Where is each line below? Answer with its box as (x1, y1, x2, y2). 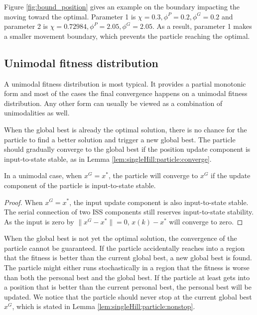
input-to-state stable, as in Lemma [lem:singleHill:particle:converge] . (4, 153, 212, 164)
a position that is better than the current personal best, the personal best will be (4, 282, 252, 292)
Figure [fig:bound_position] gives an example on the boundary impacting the (4, 1, 240, 11)
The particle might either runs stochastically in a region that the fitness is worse (4, 262, 250, 273)
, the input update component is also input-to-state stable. (69, 197, 249, 207)
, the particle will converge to (108, 170, 198, 181)
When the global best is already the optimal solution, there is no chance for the (4, 124, 247, 134)
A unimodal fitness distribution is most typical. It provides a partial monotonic (4, 78, 246, 89)
